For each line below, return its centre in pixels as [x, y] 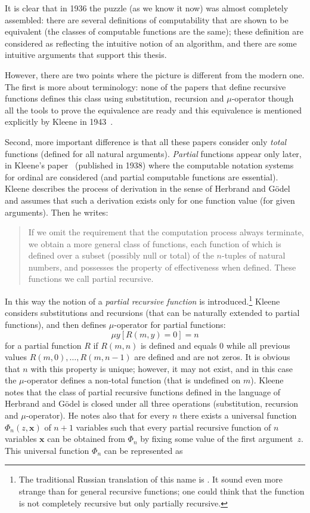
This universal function [47, 450]
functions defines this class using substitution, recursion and [114, 98]
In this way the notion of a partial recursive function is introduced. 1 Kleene [142, 300]
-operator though [263, 98]
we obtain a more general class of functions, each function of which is [155, 243]
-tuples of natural [254, 255]
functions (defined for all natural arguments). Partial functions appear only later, [153, 153]
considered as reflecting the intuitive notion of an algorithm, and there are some [151, 43]
